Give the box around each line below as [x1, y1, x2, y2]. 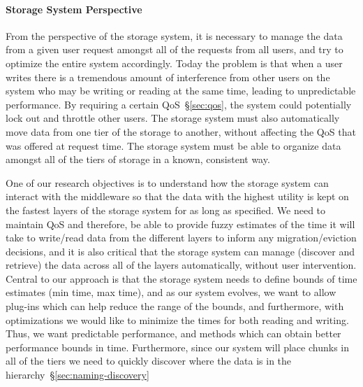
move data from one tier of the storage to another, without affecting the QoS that [6, 124, 356, 139]
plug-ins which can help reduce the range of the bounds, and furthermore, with [6, 299, 344, 314]
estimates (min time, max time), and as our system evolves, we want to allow [6, 285, 336, 300]
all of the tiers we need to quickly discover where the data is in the [6, 353, 292, 368]
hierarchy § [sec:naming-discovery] [6, 367, 149, 382]
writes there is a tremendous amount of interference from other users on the [6, 69, 330, 84]
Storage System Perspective [6, 1, 142, 16]
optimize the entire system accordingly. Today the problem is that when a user [6, 55, 343, 70]
